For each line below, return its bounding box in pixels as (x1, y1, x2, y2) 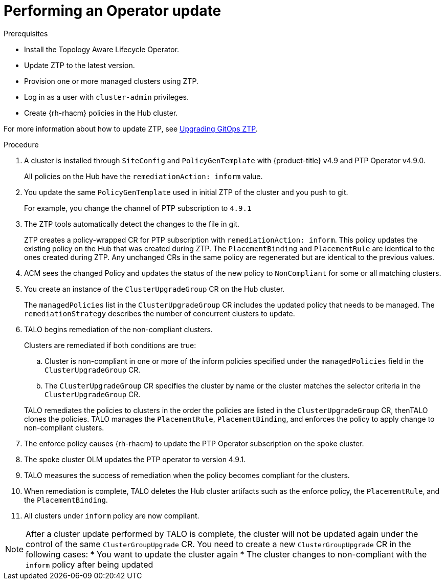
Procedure (4, 140, 39, 149)
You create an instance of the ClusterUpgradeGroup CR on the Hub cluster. (24, 284, 285, 293)
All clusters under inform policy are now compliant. (24, 511, 199, 520)
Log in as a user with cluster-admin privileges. (24, 92, 189, 101)
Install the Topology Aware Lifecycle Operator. (24, 45, 180, 54)
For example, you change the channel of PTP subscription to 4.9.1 (24, 203, 252, 212)
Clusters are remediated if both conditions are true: (24, 340, 196, 350)
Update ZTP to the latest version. (24, 60, 135, 70)
